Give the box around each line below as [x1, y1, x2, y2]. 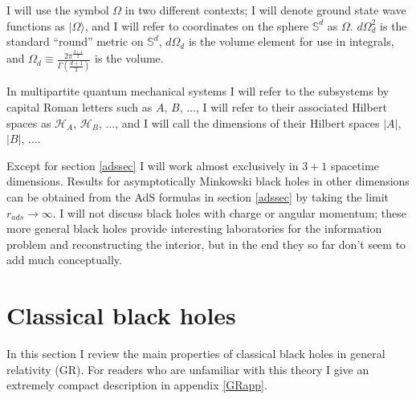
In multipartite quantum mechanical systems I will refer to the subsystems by [6, 83, 389, 100]
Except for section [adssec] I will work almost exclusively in [6, 157, 299, 173]
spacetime [330, 157, 379, 173]
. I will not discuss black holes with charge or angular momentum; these [52, 204, 407, 221]
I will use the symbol [6, 2, 109, 18]
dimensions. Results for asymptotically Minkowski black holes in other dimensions [6, 173, 410, 189]
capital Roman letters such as [6, 99, 153, 116]
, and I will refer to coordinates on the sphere [84, 17, 309, 34]
